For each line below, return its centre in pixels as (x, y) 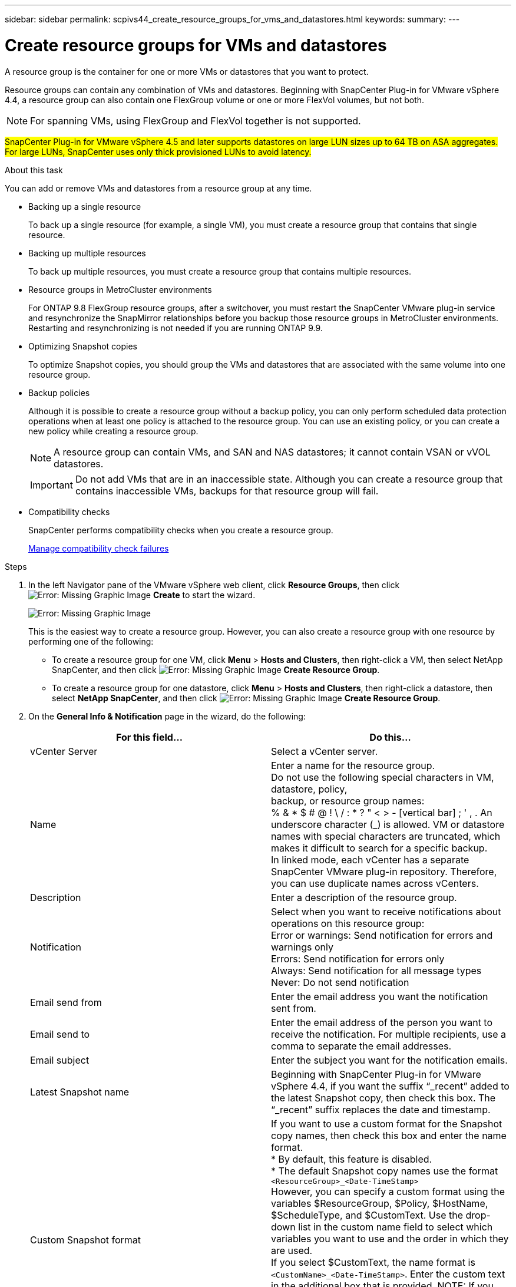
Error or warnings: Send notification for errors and (382, 935)
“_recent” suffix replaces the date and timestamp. (381, 1109)
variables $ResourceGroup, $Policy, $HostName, (380, 1203)
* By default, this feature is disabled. (352, 1159)
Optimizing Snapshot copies (83, 346)
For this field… (149, 737)
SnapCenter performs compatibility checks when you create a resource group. (181, 530)
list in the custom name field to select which (396, 1227)
